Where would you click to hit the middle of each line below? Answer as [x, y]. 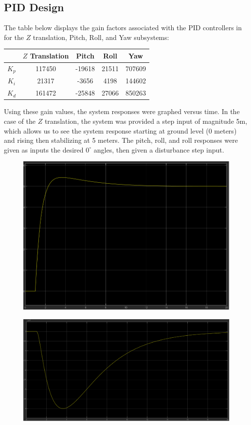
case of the [20, 121]
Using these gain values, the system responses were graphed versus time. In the [122, 111]
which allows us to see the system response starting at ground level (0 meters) [120, 130]
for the [14, 37]
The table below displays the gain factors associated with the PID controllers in [123, 28]
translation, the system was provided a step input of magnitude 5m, [146, 121]
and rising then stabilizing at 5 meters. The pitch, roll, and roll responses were [121, 140]
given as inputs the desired [44, 149]
